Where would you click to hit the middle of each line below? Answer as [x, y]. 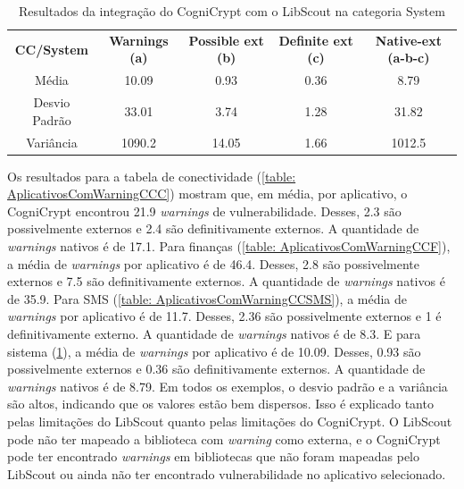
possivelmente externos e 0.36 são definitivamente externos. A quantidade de [216, 369]
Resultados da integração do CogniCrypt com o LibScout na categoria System [232, 11]
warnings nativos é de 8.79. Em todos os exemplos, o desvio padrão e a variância [228, 386]
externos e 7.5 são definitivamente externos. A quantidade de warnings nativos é [226, 281]
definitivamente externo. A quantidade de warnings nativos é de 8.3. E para [214, 333]
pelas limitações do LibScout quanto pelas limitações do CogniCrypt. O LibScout [230, 421]
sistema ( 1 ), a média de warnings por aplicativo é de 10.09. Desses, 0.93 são [214, 351]
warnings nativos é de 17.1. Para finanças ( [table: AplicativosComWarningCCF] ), [229, 246]
